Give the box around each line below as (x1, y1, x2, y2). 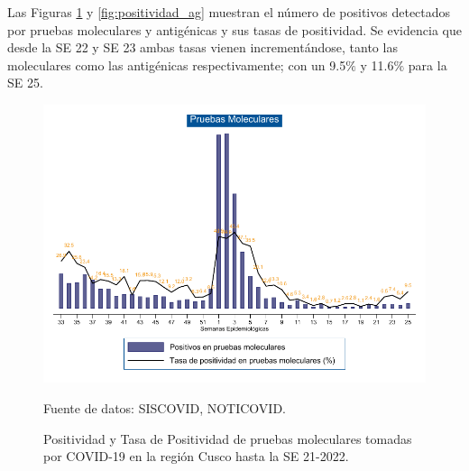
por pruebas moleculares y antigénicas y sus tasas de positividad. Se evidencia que (7, 20, 462, 39)
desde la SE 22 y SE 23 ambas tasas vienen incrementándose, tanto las (7, 38, 398, 57)
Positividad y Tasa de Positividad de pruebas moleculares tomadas (43, 429, 412, 448)
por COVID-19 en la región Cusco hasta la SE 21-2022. (43, 447, 349, 466)
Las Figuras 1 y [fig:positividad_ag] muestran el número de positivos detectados (7, 3, 451, 21)
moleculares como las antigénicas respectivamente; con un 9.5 (7, 55, 346, 74)
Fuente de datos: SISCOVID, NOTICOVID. (43, 398, 286, 417)
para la (408, 55, 447, 74)
